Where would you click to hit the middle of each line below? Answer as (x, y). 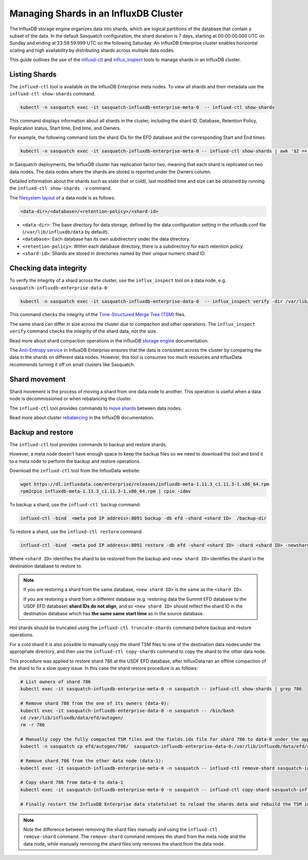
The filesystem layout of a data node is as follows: (62, 197)
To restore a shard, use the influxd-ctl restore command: (76, 532)
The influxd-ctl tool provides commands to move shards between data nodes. (96, 408)
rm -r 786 (33, 725)
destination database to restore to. (46, 566)
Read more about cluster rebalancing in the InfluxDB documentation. (82, 417)
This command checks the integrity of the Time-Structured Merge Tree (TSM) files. (98, 315)
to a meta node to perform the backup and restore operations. (75, 461)
